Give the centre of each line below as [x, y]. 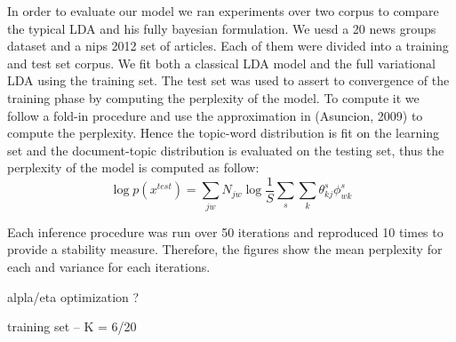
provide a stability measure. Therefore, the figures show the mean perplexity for [225, 249]
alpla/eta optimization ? [73, 296]
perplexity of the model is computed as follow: [133, 167]
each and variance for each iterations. [109, 266]
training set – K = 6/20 [72, 326]
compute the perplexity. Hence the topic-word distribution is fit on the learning [224, 133]
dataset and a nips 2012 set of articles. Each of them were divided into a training [228, 46]
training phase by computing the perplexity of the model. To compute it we [213, 97]
